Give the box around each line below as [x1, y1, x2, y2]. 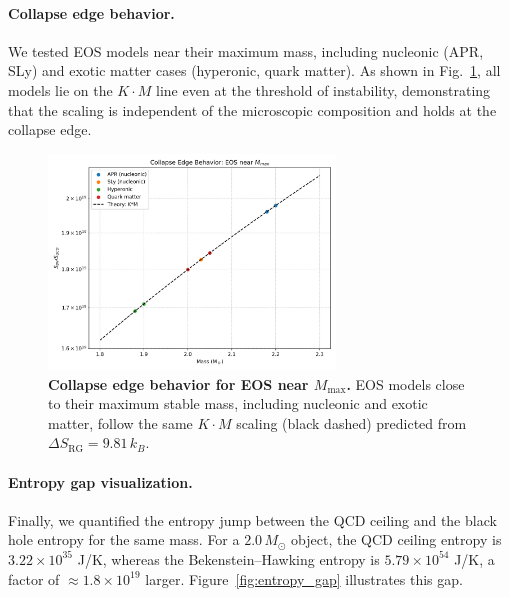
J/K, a [454, 548, 495, 569]
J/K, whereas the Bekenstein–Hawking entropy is [77, 548, 380, 569]
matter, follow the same [48, 412, 193, 433]
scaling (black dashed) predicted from [236, 412, 467, 433]
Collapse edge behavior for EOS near [48, 373, 309, 394]
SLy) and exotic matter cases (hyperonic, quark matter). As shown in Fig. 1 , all [8, 60, 501, 81]
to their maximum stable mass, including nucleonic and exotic [48, 393, 428, 414]
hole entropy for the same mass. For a [8, 529, 240, 550]
